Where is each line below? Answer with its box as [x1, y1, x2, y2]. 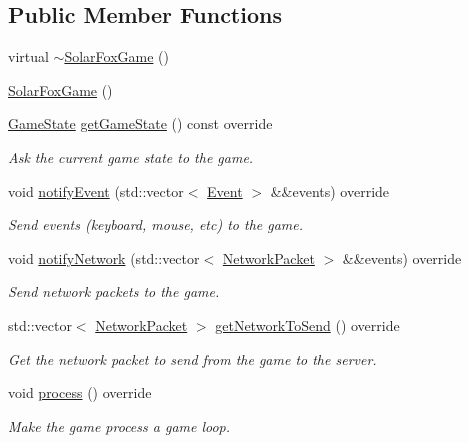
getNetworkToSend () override [215, 314, 400, 335]
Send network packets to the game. [8, 281, 220, 302]
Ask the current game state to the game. [8, 146, 254, 167]
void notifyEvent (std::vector [8, 180, 184, 201]
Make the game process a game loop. [8, 415, 231, 436]
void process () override [8, 382, 152, 403]
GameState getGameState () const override [8, 113, 273, 134]
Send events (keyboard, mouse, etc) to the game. [8, 214, 304, 235]
